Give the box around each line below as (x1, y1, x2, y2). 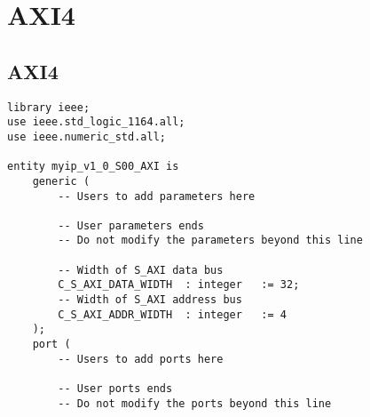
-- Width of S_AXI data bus (58, 263, 224, 277)
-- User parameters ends (58, 219, 204, 232)
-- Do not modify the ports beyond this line (58, 397, 332, 410)
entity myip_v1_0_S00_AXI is (7, 160, 179, 173)
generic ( (32, 174, 91, 188)
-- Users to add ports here (58, 352, 224, 365)
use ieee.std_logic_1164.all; (7, 116, 185, 129)
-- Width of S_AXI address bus (58, 293, 242, 307)
